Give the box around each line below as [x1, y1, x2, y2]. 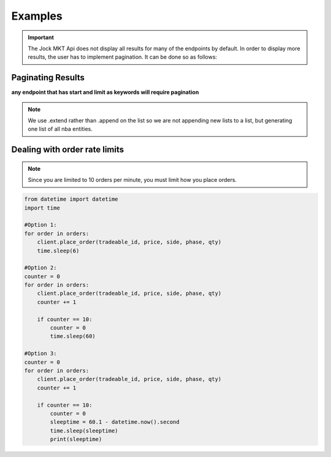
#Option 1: [24, 221, 57, 228]
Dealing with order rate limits [11, 145, 124, 155]
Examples [11, 9, 63, 23]
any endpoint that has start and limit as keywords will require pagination [11, 89, 199, 96]
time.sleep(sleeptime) [50, 427, 119, 434]
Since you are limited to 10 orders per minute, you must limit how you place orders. [28, 176, 237, 184]
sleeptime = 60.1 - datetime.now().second [50, 418, 180, 426]
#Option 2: [24, 264, 57, 271]
